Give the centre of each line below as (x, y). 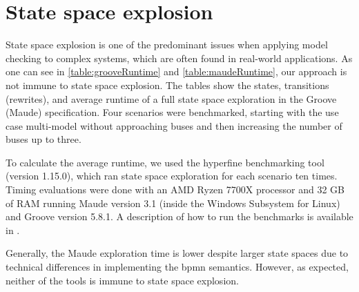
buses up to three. (43, 139)
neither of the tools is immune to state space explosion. (122, 280)
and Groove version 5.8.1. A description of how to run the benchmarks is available (179, 216)
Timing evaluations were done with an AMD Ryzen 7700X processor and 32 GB (175, 189)
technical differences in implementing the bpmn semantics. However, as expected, (177, 267)
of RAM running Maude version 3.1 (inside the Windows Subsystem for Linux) (173, 203)
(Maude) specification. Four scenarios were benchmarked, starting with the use (172, 112)
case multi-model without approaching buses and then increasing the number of (174, 125)
